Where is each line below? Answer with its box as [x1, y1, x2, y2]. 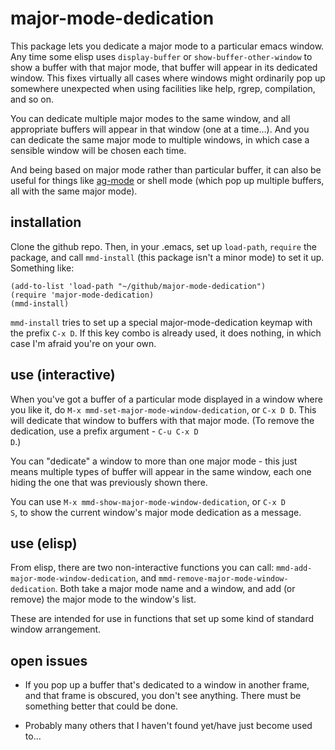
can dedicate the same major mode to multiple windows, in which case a [10, 133, 310, 146]
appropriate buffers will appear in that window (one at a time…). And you [10, 123, 310, 135]
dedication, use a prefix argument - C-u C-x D [10, 425, 199, 437]
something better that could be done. [24, 700, 179, 712]
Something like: [10, 262, 75, 274]
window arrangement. [10, 623, 102, 636]
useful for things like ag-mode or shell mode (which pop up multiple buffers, [10, 174, 325, 186]
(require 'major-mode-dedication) [10, 290, 155, 300]
